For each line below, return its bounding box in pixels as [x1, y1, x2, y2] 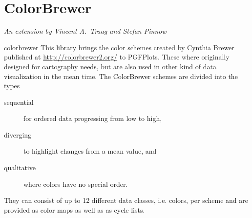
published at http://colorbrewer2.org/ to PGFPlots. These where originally [4, 52, 230, 62]
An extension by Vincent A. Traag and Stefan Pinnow [4, 26, 167, 36]
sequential [4, 97, 34, 107]
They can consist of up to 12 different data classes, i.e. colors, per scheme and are [4, 195, 248, 205]
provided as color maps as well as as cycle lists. [4, 204, 145, 215]
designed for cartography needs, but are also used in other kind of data [4, 61, 216, 71]
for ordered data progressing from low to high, [23, 113, 162, 123]
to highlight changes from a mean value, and [23, 146, 157, 156]
